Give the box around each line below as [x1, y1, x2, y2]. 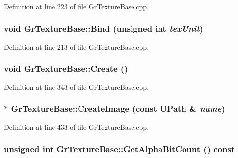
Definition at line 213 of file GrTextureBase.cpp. [4, 41, 149, 52]
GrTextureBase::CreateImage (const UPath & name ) [11, 103, 225, 115]
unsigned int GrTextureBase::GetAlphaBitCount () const [4, 142, 235, 155]
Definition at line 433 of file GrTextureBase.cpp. [4, 122, 149, 132]
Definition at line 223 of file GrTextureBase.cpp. [4, 1, 149, 11]
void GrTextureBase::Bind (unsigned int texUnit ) [4, 22, 203, 34]
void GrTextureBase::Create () [4, 62, 128, 75]
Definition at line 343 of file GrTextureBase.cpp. [4, 81, 149, 92]
